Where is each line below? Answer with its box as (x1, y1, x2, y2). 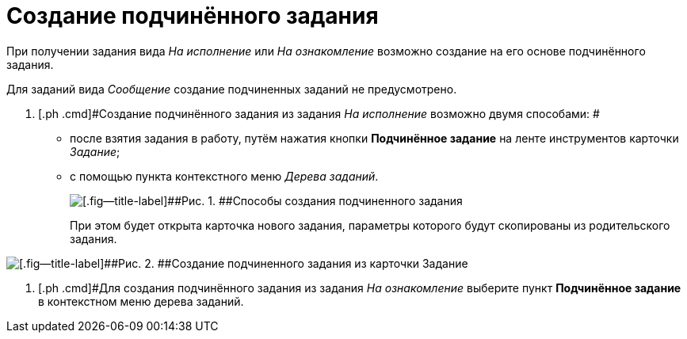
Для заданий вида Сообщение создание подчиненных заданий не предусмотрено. (6, 82, 457, 96)
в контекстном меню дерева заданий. (38, 294, 244, 308)
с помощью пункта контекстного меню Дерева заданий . (70, 169, 379, 183)
